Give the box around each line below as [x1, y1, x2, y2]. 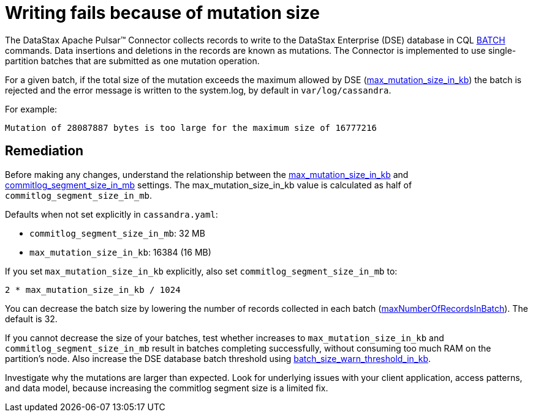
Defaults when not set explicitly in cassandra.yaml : [5, 208, 218, 220]
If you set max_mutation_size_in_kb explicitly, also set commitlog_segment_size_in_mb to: [5, 265, 398, 276]
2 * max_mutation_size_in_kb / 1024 [5, 284, 181, 295]
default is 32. [5, 313, 58, 324]
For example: [5, 103, 58, 114]
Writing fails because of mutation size [5, 2, 320, 23]
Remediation [5, 143, 84, 159]
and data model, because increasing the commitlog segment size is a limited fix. [5, 382, 328, 393]
